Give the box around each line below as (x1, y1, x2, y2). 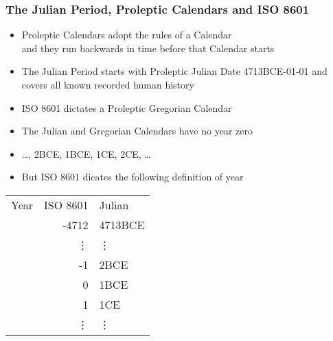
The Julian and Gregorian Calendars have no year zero (21, 124, 253, 138)
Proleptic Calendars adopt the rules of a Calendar (21, 27, 232, 42)
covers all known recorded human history (21, 78, 194, 91)
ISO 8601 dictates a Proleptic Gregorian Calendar (21, 100, 232, 115)
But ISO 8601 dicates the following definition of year (21, 169, 244, 184)
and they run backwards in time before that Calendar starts (21, 40, 275, 55)
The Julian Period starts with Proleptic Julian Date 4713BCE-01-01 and (21, 64, 328, 78)
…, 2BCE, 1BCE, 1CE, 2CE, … (21, 146, 151, 161)
